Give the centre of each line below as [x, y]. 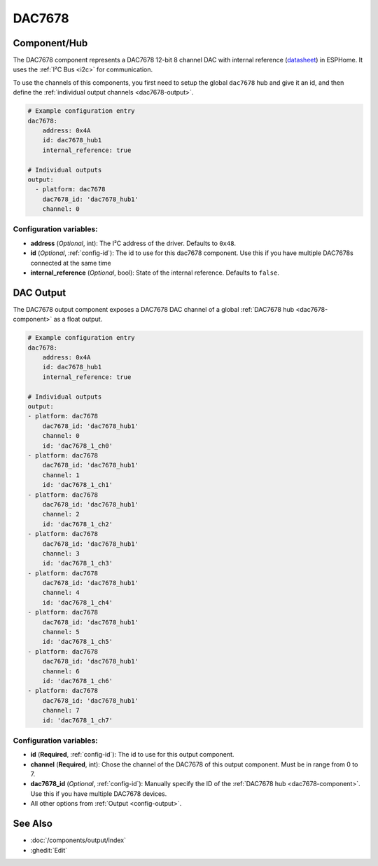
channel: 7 [61, 710]
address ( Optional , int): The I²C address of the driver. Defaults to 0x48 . [133, 243]
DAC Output [40, 293]
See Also [33, 824]
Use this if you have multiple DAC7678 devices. [99, 793]
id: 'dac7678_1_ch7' [78, 720]
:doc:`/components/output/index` [78, 840]
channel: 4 [61, 593]
